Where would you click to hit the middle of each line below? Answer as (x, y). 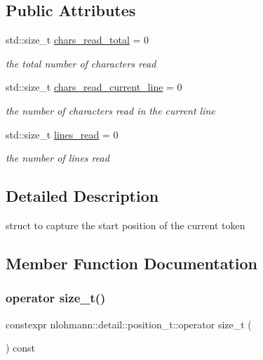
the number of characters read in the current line (110, 110)
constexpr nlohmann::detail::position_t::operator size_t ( (129, 324)
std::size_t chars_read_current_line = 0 (94, 87)
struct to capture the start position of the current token (126, 225)
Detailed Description (82, 196)
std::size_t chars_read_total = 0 (77, 40)
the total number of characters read (81, 63)
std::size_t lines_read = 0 (62, 134)
